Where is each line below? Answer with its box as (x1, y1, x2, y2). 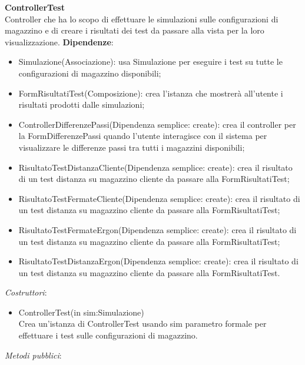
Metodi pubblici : (5, 349, 62, 361)
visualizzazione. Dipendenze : (5, 35, 114, 48)
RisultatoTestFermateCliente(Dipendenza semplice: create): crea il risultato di (18, 192, 300, 204)
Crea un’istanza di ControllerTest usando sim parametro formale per (18, 317, 267, 330)
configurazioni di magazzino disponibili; (18, 67, 161, 79)
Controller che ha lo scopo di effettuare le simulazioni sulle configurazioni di (5, 12, 279, 25)
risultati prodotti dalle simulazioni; (18, 98, 145, 111)
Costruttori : (5, 286, 47, 298)
